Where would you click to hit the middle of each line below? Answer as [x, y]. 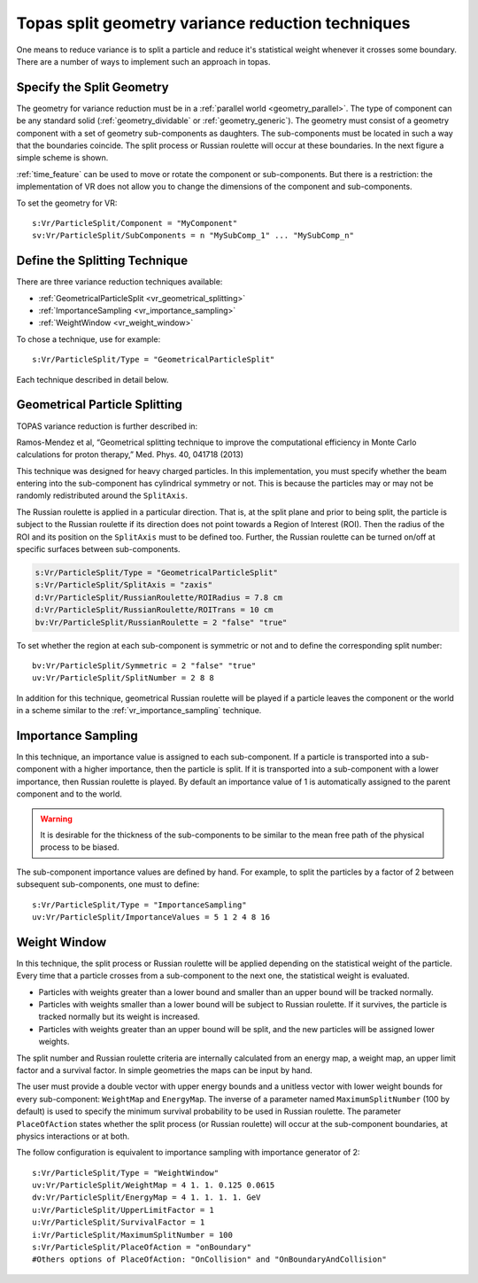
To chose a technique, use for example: [89, 339]
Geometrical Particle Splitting [100, 404]
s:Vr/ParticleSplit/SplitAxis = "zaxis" [123, 585]
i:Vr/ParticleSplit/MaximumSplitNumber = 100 [133, 1235]
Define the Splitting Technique [102, 261]
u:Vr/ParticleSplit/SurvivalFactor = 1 [119, 1222]
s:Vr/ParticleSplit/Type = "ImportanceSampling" [139, 905]
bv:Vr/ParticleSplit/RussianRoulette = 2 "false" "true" [161, 622]
